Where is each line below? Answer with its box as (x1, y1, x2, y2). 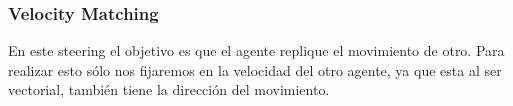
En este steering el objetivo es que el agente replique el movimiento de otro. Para (8, 40, 505, 61)
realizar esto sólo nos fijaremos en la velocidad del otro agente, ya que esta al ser (8, 59, 502, 80)
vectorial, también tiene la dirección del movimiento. (8, 79, 330, 100)
